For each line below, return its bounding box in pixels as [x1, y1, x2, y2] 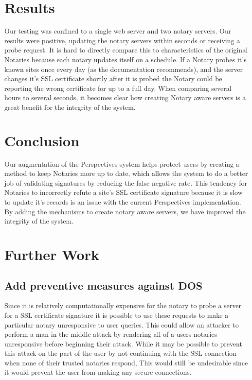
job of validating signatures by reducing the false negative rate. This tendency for [4, 177, 248, 188]
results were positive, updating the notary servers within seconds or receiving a [4, 35, 240, 45]
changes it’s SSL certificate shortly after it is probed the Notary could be [4, 73, 222, 84]
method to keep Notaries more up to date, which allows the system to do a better [4, 168, 248, 178]
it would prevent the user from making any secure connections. [4, 367, 192, 377]
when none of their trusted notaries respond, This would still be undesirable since [4, 357, 248, 367]
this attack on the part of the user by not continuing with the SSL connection [4, 348, 236, 358]
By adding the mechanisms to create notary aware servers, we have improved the [4, 206, 246, 216]
